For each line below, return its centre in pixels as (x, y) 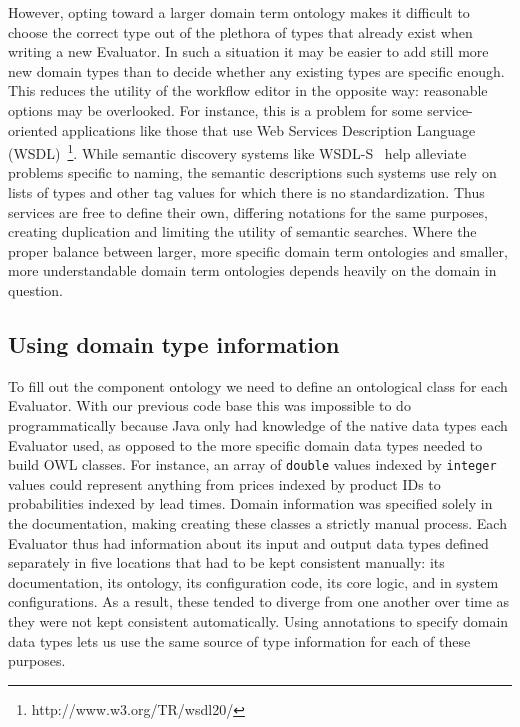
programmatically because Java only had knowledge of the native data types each (258, 424)
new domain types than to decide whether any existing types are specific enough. (256, 70)
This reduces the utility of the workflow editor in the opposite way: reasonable (248, 90)
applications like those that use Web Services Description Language (269, 129)
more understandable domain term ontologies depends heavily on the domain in (252, 270)
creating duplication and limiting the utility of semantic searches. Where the (242, 231)
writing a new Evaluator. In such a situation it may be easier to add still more (248, 51)
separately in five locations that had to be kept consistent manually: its (226, 562)
